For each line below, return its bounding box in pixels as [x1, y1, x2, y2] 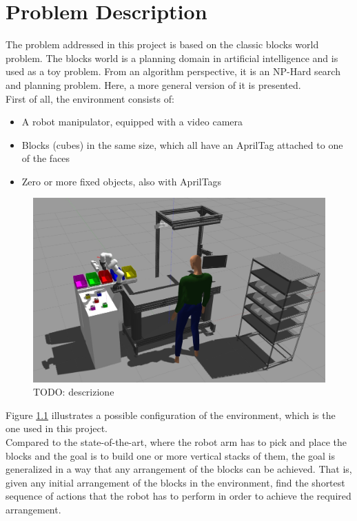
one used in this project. [6, 421, 108, 436]
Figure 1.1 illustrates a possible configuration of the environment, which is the [6, 407, 336, 422]
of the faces [21, 151, 70, 165]
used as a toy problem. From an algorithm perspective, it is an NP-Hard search [6, 64, 340, 79]
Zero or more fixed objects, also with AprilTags [21, 174, 222, 188]
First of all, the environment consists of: [6, 91, 174, 105]
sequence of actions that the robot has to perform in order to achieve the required [6, 489, 351, 503]
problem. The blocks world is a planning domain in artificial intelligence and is [6, 50, 338, 65]
